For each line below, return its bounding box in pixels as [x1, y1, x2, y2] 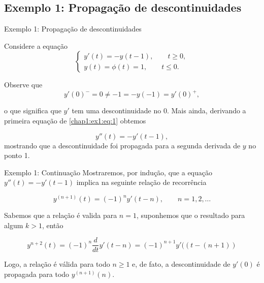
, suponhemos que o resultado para [136, 210, 245, 221]
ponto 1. [4, 150, 30, 161]
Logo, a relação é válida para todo [4, 259, 110, 269]
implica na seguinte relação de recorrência [76, 177, 207, 187]
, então [42, 219, 63, 230]
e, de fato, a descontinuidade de [132, 259, 230, 269]
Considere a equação [4, 40, 68, 51]
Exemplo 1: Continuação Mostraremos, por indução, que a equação [4, 167, 212, 177]
